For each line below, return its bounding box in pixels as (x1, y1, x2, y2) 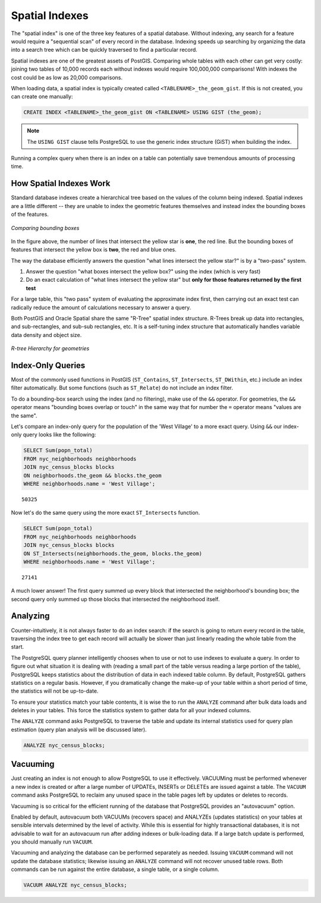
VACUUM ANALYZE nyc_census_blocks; (23, 882, 127, 889)
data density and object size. (11, 331, 82, 338)
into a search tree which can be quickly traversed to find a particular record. (11, 46, 197, 54)
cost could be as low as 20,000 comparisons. (11, 74, 123, 81)
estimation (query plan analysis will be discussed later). (11, 726, 147, 733)
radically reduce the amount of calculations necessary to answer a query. (11, 304, 191, 311)
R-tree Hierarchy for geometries (11, 345, 90, 352)
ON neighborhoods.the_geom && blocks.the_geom (23, 472, 162, 479)
